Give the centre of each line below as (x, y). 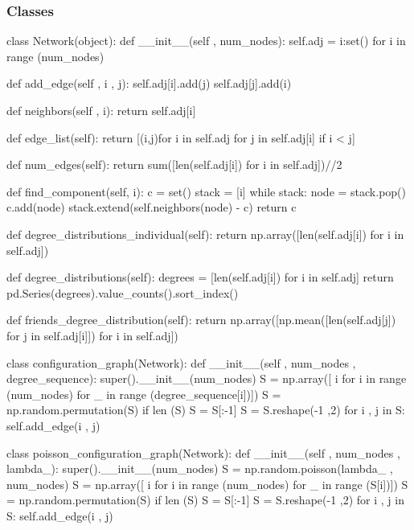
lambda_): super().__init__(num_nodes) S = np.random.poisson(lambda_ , (200, 468)
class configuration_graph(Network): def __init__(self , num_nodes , (181, 362)
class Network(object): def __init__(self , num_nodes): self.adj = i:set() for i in (206, 41)
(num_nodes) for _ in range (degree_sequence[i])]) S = (144, 394)
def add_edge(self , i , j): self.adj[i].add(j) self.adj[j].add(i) (149, 83)
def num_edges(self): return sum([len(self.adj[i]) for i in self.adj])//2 (174, 164)
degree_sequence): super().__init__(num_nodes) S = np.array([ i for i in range (207, 378)
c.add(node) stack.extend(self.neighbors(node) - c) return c (152, 207)
